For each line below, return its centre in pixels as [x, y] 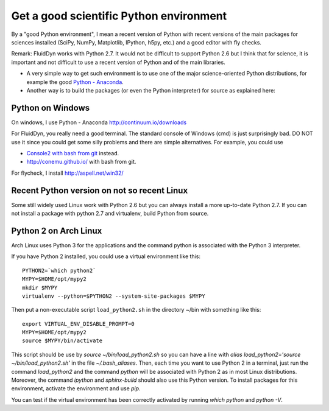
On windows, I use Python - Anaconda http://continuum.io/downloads [99, 122]
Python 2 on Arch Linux [57, 230]
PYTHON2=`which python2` [59, 270]
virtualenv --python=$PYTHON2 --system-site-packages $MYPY [114, 296]
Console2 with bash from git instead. [73, 153]
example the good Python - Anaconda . [75, 82]
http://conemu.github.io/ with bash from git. [81, 162]
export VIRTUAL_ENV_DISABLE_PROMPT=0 [79, 324]
